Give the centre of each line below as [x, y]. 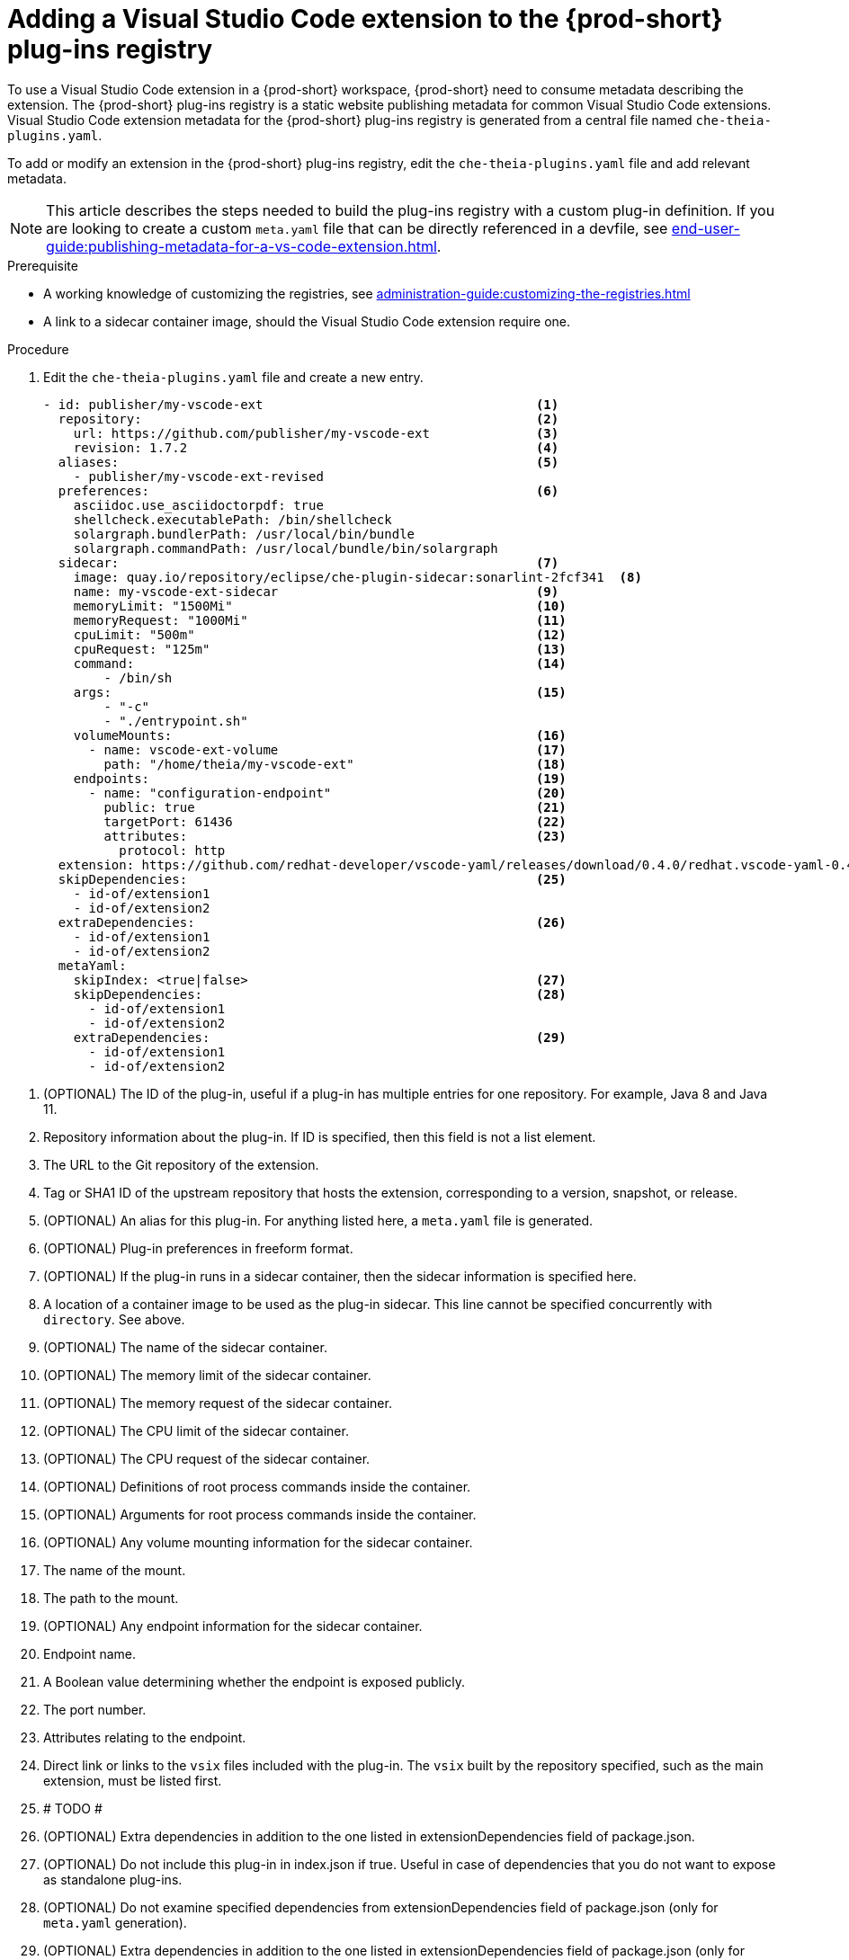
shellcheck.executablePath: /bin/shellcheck [232, 519]
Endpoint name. [89, 1653]
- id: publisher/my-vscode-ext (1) [301, 404]
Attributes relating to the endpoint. [145, 1737]
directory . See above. [114, 1319]
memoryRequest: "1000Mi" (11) [320, 620]
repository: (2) [308, 419]
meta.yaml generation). [115, 1922]
